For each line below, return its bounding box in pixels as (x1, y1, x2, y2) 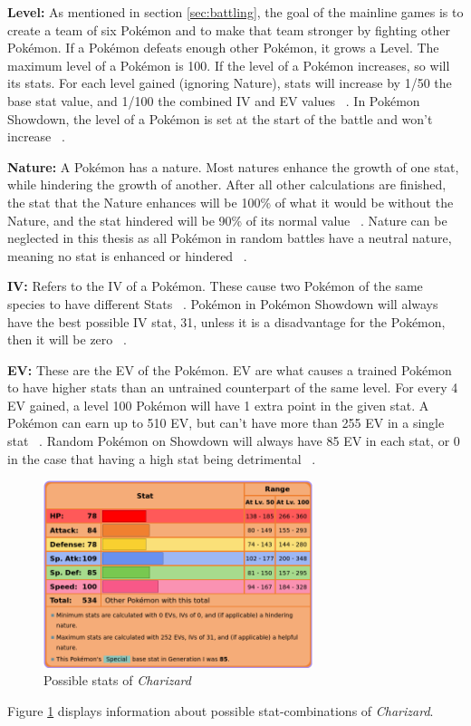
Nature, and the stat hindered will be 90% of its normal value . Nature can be (7, 210, 447, 229)
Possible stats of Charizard (43, 671, 191, 690)
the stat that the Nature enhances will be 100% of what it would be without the (7, 192, 454, 211)
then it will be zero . (7, 330, 127, 349)
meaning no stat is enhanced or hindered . (7, 246, 247, 265)
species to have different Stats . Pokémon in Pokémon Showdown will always (7, 294, 438, 313)
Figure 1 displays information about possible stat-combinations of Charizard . (7, 702, 434, 721)
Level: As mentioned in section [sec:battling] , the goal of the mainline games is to (7, 3, 464, 21)
